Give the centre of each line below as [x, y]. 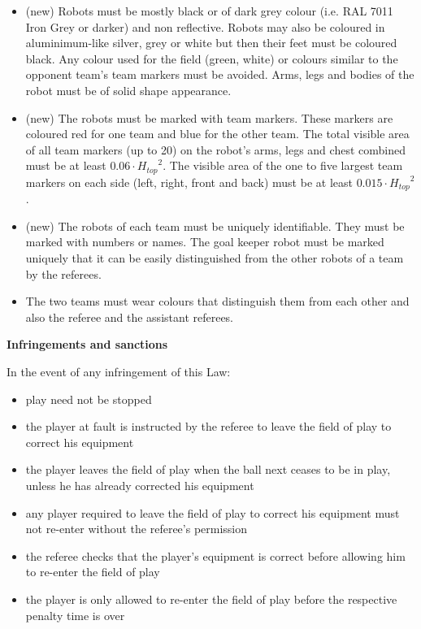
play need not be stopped [89, 399]
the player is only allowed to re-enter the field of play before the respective [211, 599]
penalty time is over [75, 615]
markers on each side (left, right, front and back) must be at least [189, 182]
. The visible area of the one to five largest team [283, 165]
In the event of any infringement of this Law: [119, 371]
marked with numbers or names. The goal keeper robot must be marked [205, 242]
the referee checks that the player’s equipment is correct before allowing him [215, 555]
